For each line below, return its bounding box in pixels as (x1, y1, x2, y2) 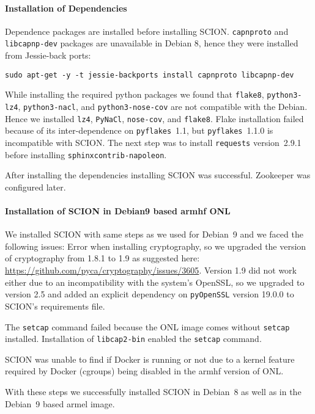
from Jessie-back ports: (5, 49, 91, 62)
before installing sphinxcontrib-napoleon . (5, 148, 167, 161)
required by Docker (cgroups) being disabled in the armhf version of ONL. (5, 365, 284, 377)
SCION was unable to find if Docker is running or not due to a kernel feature (5, 352, 295, 365)
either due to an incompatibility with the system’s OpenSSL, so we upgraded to (5, 275, 305, 288)
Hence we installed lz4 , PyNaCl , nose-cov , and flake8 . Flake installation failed (5, 112, 304, 125)
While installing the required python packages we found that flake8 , (5, 88, 264, 101)
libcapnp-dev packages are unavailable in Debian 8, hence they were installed (5, 37, 298, 49)
